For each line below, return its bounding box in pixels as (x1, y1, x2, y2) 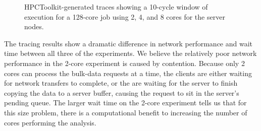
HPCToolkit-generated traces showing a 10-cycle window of (24, 2, 208, 12)
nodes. (24, 21, 44, 32)
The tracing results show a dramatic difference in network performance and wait (4, 38, 253, 48)
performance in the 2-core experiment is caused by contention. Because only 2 (4, 57, 245, 68)
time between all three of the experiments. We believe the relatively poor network (4, 48, 257, 58)
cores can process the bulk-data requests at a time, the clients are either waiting (4, 68, 252, 78)
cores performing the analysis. (4, 117, 96, 127)
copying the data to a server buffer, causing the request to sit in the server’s (4, 87, 239, 98)
